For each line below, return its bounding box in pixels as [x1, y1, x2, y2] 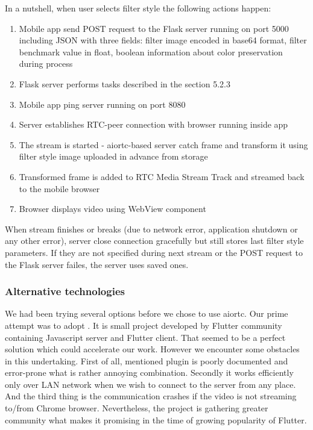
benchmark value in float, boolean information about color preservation [19, 45, 283, 58]
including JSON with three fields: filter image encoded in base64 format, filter [19, 34, 307, 46]
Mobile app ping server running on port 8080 [19, 98, 186, 110]
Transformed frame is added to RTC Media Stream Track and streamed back [19, 170, 305, 182]
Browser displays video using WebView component [19, 202, 206, 215]
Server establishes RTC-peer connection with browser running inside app [19, 118, 288, 131]
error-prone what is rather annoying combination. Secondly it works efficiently [5, 366, 294, 379]
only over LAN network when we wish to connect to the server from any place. [5, 378, 296, 390]
